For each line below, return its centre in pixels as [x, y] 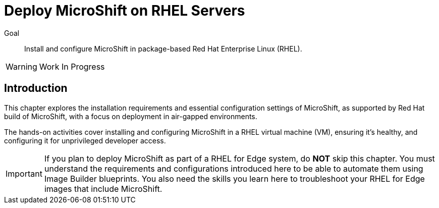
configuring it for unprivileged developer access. [85, 140]
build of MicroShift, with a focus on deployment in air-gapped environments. [131, 116]
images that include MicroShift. [103, 189]
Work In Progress [72, 66]
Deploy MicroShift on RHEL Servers [125, 11]
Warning [21, 66]
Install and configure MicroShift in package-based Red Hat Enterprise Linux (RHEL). [163, 48]
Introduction [36, 88]
